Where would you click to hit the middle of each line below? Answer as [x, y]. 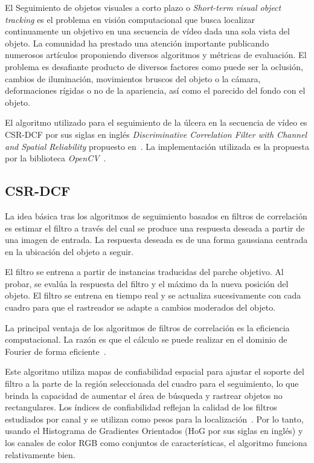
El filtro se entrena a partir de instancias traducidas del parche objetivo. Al [144, 272]
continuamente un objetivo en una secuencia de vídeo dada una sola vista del [147, 31]
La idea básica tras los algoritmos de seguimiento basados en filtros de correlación [156, 215]
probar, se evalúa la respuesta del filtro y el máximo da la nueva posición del [147, 283]
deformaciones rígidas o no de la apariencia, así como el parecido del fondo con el [155, 90]
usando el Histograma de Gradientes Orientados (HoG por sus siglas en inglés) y [154, 431]
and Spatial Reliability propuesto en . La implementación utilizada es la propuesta [157, 146]
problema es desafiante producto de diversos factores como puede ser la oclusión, [154, 66]
